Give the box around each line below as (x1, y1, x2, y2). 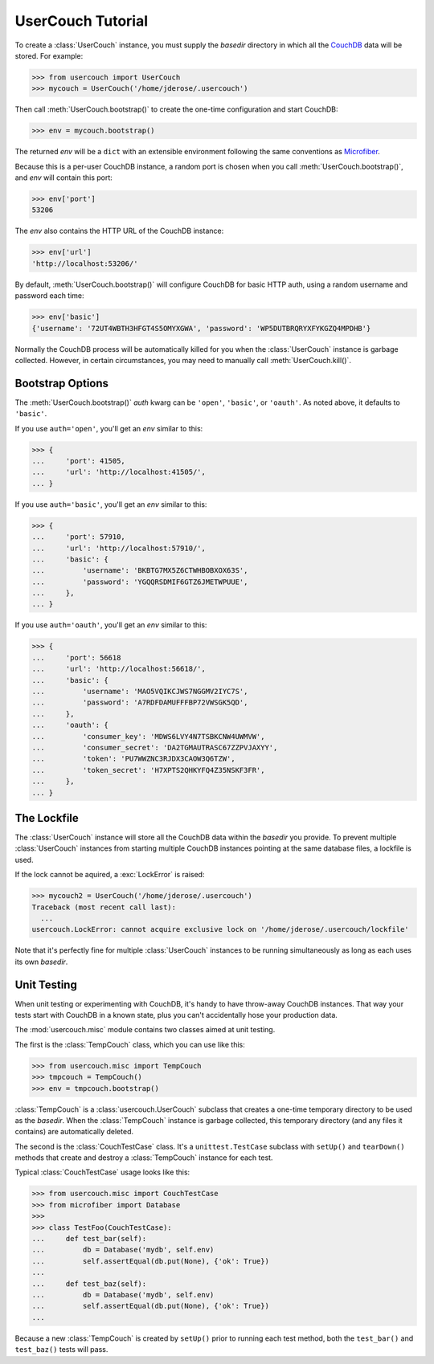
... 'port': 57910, (31, 533, 126, 541)
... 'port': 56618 (31, 653, 121, 662)
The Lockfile (14, 811, 80, 825)
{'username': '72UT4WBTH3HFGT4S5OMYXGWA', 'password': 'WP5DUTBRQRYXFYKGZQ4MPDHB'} (31, 324, 371, 333)
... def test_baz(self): (31, 1279, 147, 1288)
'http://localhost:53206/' (31, 259, 138, 268)
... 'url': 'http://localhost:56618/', (31, 664, 207, 674)
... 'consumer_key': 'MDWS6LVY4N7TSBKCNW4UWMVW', (31, 732, 265, 741)
